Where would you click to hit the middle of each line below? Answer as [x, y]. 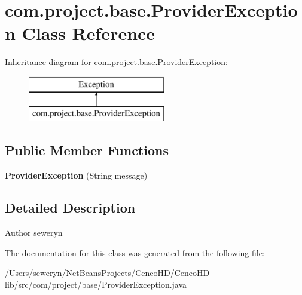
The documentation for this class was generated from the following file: [135, 252]
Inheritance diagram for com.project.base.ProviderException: [116, 62]
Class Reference [89, 33]
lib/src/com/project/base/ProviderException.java [96, 284]
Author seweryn [34, 233]
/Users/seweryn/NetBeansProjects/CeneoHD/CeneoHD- [109, 273]
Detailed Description [70, 208]
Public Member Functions [87, 150]
